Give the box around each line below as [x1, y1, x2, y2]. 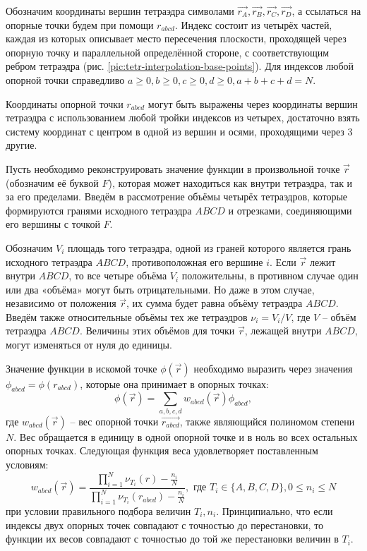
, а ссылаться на [291, 4, 361, 18]
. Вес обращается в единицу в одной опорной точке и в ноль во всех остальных [13, 429, 358, 444]
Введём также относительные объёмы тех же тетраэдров [6, 309, 248, 324]
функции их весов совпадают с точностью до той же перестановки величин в [6, 531, 339, 546]
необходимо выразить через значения [193, 361, 353, 375]
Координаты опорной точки [6, 96, 124, 111]
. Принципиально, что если [216, 504, 333, 519]
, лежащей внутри [244, 323, 322, 338]
